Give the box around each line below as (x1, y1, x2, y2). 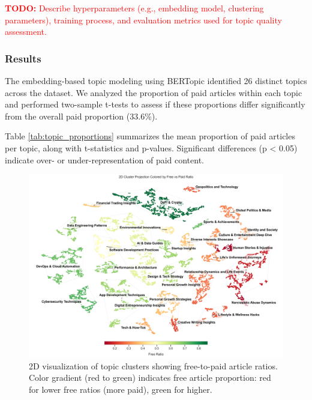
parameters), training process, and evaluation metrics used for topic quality (5, 13, 282, 26)
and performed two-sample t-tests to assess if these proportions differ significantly (5, 98, 305, 111)
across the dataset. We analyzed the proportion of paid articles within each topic (5, 86, 302, 98)
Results (5, 50, 41, 65)
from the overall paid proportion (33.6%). (5, 109, 158, 122)
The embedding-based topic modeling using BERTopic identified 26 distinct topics (5, 74, 307, 86)
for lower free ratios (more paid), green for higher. (29, 383, 212, 395)
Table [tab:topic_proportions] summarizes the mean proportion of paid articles (5, 130, 295, 142)
